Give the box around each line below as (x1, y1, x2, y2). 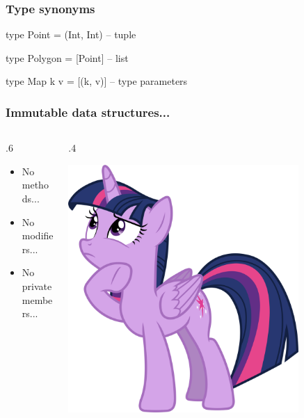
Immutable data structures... (6, 103, 170, 120)
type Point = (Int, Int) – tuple (6, 27, 136, 42)
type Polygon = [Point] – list (6, 50, 129, 65)
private (22, 278, 52, 293)
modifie (22, 228, 54, 243)
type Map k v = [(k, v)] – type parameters (6, 74, 188, 88)
